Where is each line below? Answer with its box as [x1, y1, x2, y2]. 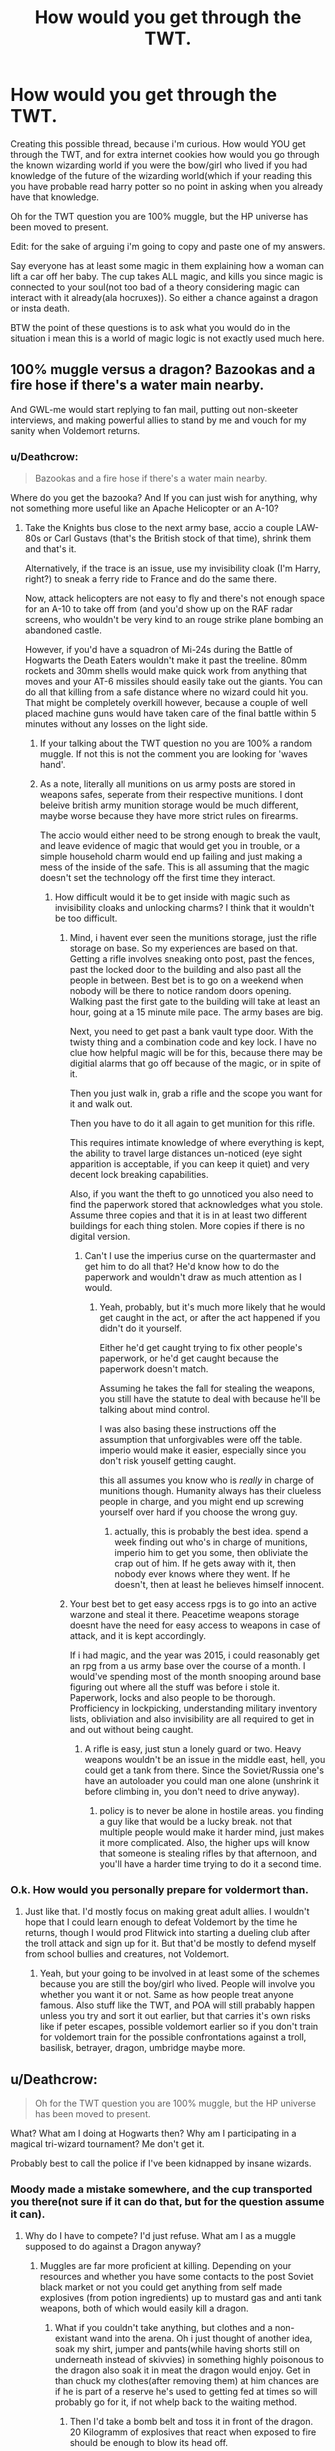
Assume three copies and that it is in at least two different [69, 1209, 308, 1221]
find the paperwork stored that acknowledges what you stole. [69, 1199, 323, 1211]
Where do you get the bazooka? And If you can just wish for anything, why [10, 492, 318, 504]
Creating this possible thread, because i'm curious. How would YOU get [10, 137, 307, 150]
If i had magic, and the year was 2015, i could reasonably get [69, 1649, 320, 1661]
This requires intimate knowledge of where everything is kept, [69, 1137, 325, 1149]
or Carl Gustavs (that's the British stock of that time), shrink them [43, 532, 312, 545]
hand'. [39, 759, 66, 771]
